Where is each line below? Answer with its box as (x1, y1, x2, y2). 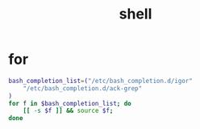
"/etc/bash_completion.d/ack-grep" (23, 84, 143, 93)
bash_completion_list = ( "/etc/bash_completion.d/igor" (8, 77, 194, 85)
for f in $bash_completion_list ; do (8, 99, 131, 107)
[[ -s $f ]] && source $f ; (23, 106, 114, 115)
